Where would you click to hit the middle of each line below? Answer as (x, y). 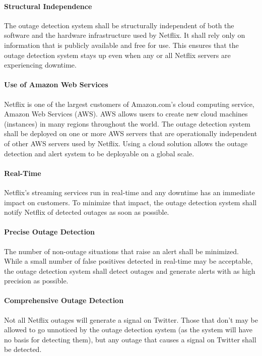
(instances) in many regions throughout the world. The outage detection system (127, 123)
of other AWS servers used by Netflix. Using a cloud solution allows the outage (126, 143)
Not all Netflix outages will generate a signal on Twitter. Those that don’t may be (131, 319)
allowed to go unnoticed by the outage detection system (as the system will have (128, 330)
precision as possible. (36, 281)
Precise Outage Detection (49, 232)
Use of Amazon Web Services (56, 84)
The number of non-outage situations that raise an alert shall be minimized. (121, 251)
